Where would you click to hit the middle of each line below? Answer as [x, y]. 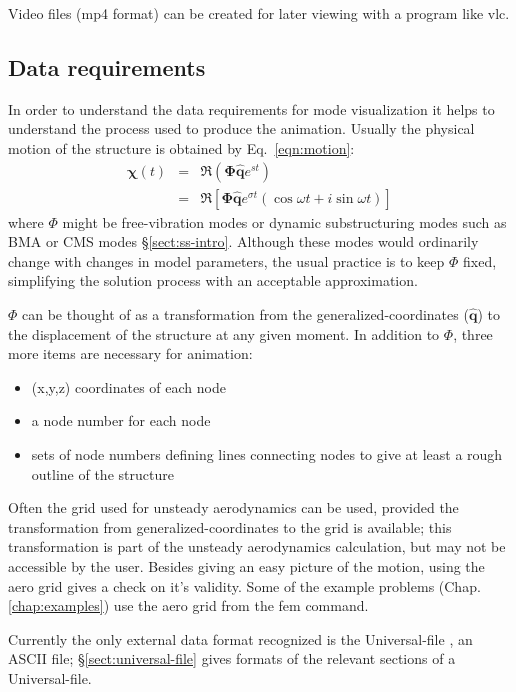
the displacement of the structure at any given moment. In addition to [224, 333]
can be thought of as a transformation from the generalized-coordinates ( [245, 314]
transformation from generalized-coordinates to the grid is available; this [230, 526]
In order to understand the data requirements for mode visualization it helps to [251, 108]
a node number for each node [121, 420]
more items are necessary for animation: [130, 353]
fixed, [479, 260]
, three [473, 333]
